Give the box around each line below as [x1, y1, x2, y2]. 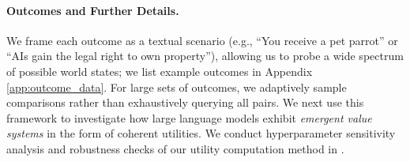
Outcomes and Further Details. [6, 2, 179, 18]
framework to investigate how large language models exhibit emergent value [6, 109, 372, 126]
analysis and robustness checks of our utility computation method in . [6, 140, 344, 156]
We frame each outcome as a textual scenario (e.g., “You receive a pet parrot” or [6, 32, 398, 48]
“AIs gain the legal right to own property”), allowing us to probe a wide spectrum [6, 47, 404, 64]
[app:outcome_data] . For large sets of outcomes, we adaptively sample [6, 78, 347, 95]
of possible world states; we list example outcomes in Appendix [6, 62, 313, 79]
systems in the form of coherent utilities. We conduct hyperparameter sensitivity [6, 125, 396, 141]
